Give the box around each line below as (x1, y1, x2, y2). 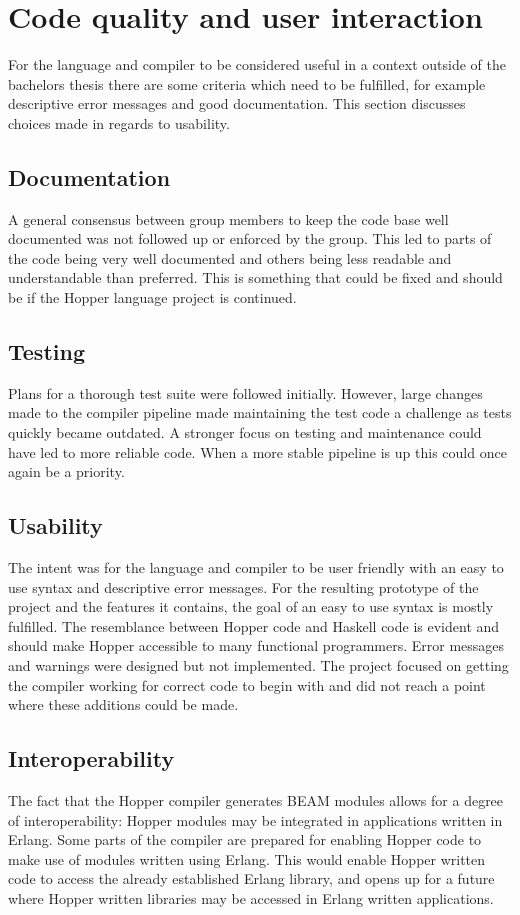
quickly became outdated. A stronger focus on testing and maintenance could (8, 422, 482, 443)
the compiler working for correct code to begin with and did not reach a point (8, 674, 486, 695)
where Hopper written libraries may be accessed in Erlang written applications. (8, 887, 494, 908)
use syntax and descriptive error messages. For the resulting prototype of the (8, 576, 479, 597)
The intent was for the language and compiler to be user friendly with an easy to (8, 557, 504, 578)
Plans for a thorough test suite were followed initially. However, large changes (8, 382, 483, 403)
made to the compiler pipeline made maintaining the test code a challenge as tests (8, 402, 512, 423)
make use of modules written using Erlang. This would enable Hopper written (8, 848, 486, 869)
